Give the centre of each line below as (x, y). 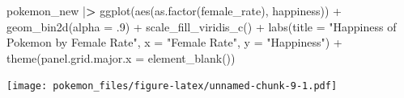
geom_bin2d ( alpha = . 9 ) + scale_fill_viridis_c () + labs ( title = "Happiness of (202, 26)
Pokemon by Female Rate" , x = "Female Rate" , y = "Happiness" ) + (174, 42)
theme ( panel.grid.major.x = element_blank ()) (121, 57)
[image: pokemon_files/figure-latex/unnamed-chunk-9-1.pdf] (172, 86)
